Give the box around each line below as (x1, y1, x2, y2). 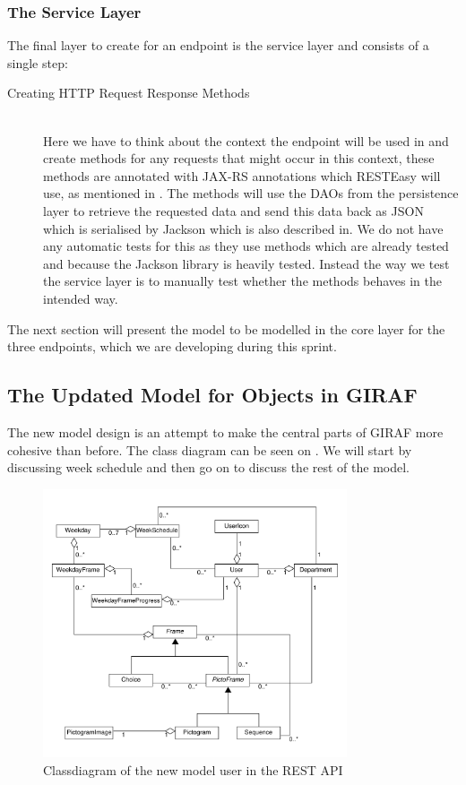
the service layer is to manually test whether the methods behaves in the (43, 272, 442, 290)
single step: (7, 53, 68, 72)
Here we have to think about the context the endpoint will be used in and (43, 131, 449, 150)
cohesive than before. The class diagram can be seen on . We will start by (7, 440, 412, 459)
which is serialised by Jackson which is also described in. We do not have (43, 219, 444, 237)
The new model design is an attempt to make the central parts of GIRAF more (7, 422, 444, 441)
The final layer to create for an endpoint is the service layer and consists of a (7, 36, 429, 55)
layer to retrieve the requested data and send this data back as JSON (43, 201, 424, 220)
